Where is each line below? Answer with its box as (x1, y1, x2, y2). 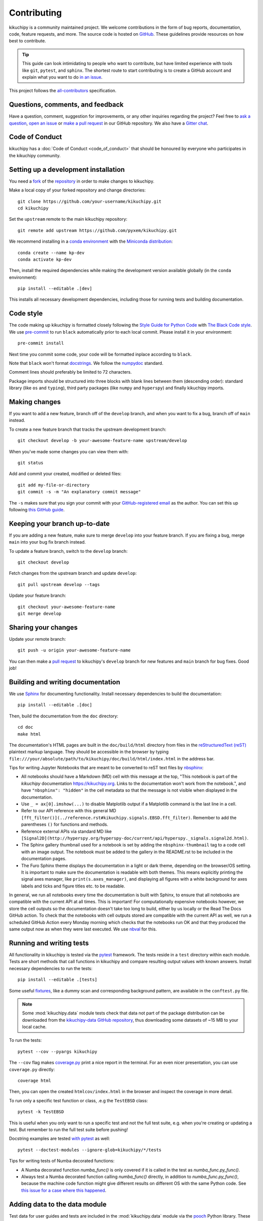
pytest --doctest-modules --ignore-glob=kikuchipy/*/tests (18, 1147, 162, 1153)
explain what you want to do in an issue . (22, 74, 103, 80)
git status (18, 460, 44, 465)
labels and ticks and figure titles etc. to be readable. (21, 883, 125, 889)
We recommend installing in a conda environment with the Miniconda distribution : (9, 238, 173, 244)
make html (18, 731, 41, 737)
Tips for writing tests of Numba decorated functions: (9, 1158, 114, 1164)
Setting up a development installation (9, 165, 125, 173)
